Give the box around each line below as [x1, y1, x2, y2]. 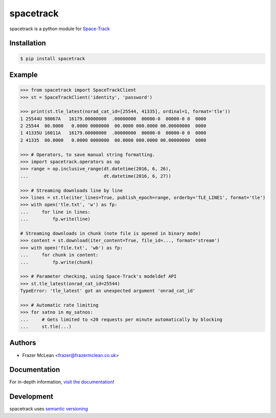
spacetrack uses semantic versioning [9, 406, 88, 412]
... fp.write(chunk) [20, 259, 94, 265]
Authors [9, 339, 36, 347]
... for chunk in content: [20, 252, 99, 258]
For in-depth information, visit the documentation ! [9, 379, 114, 385]
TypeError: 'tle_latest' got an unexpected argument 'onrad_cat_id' [20, 288, 196, 294]
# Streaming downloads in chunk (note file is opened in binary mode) [20, 231, 201, 236]
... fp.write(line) [20, 216, 90, 222]
